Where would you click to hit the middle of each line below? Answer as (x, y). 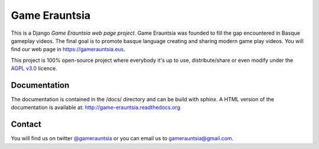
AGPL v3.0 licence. (34, 68)
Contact (26, 125)
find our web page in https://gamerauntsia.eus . (68, 49)
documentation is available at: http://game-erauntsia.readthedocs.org (95, 107)
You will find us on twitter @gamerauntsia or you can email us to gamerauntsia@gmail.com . (122, 138)
